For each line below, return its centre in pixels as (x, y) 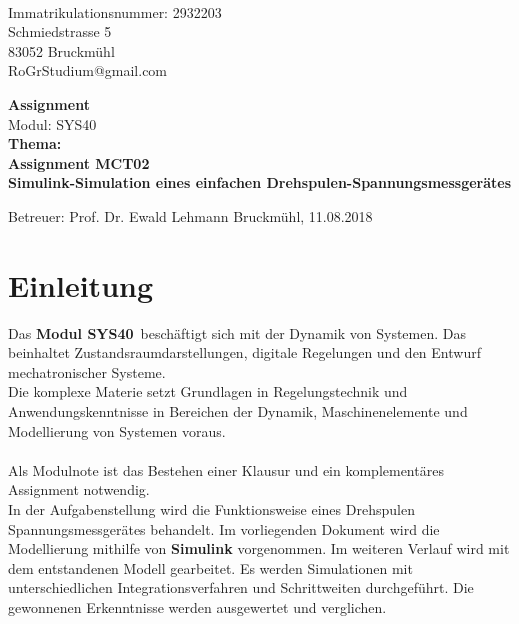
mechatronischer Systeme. (87, 371)
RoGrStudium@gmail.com (88, 70)
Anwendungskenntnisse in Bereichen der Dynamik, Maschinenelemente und (238, 411)
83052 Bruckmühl (61, 50)
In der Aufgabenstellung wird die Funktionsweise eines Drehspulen (211, 509)
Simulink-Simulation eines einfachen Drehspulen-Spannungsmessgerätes (260, 182)
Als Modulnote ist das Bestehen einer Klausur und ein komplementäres (226, 469)
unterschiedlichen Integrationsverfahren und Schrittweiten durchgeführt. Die (241, 587)
